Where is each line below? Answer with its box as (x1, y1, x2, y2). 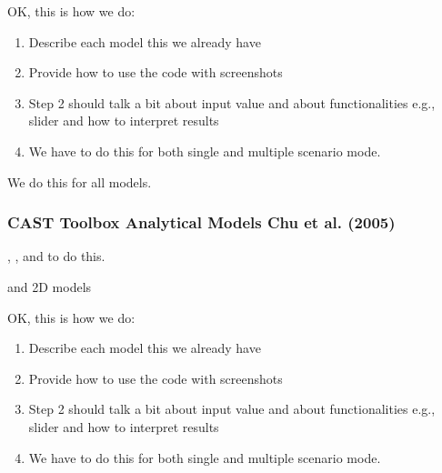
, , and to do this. (7, 247, 105, 266)
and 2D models (7, 277, 92, 296)
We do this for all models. (7, 172, 152, 191)
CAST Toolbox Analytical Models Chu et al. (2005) (7, 211, 396, 234)
